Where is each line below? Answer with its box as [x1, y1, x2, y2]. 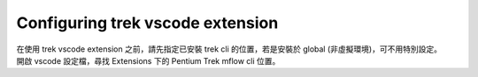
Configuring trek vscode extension [16, 13, 279, 32]
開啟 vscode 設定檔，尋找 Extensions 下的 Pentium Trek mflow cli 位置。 [16, 55, 281, 66]
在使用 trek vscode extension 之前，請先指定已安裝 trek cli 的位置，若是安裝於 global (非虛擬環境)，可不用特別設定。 [16, 44, 443, 54]
